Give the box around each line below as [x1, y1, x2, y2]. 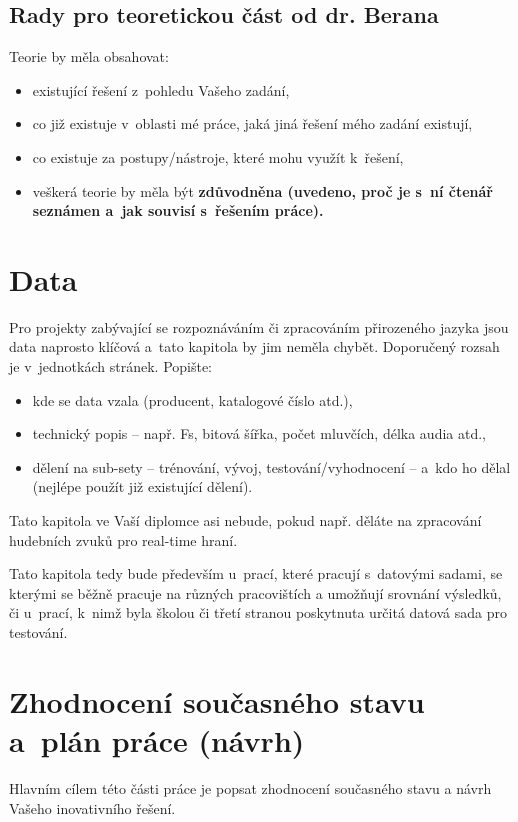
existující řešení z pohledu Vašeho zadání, [32, 79, 290, 100]
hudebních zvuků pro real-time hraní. [9, 529, 238, 550]
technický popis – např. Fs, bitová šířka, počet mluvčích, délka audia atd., [32, 423, 487, 444]
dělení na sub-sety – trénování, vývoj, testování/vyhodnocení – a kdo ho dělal [32, 456, 511, 477]
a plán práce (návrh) [9, 719, 305, 760]
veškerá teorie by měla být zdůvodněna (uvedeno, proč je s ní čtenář [32, 180, 493, 201]
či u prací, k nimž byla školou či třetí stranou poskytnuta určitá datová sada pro [9, 602, 507, 623]
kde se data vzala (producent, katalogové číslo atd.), [32, 389, 353, 410]
